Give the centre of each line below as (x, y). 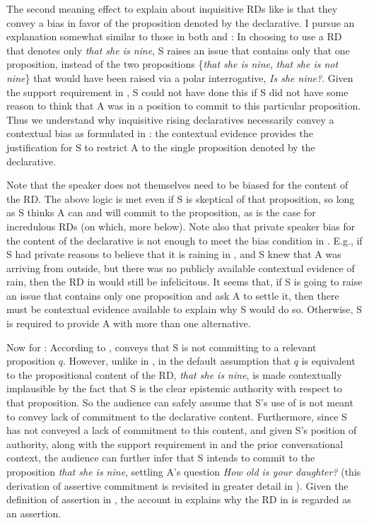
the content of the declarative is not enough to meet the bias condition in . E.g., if (184, 240)
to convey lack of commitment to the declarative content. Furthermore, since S (177, 416)
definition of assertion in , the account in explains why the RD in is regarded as (179, 499)
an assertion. (34, 513)
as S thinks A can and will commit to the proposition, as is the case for (161, 212)
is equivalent (328, 361)
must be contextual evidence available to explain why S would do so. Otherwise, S (184, 309)
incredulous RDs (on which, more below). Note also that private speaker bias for (181, 226)
